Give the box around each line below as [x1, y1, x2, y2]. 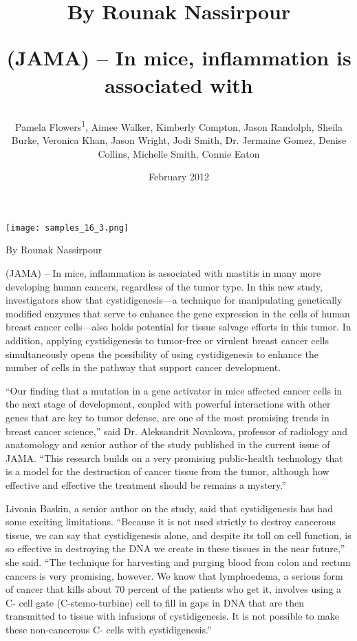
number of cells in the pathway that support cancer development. [6, 360, 281, 375]
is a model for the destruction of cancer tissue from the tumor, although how [6, 464, 329, 479]
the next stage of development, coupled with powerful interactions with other [6, 397, 331, 411]
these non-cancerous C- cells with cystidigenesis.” [6, 622, 212, 636]
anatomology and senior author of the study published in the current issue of [6, 437, 330, 452]
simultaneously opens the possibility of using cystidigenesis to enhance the [6, 346, 318, 361]
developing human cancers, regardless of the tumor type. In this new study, [6, 279, 323, 293]
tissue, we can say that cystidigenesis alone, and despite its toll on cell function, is [6, 527, 351, 542]
